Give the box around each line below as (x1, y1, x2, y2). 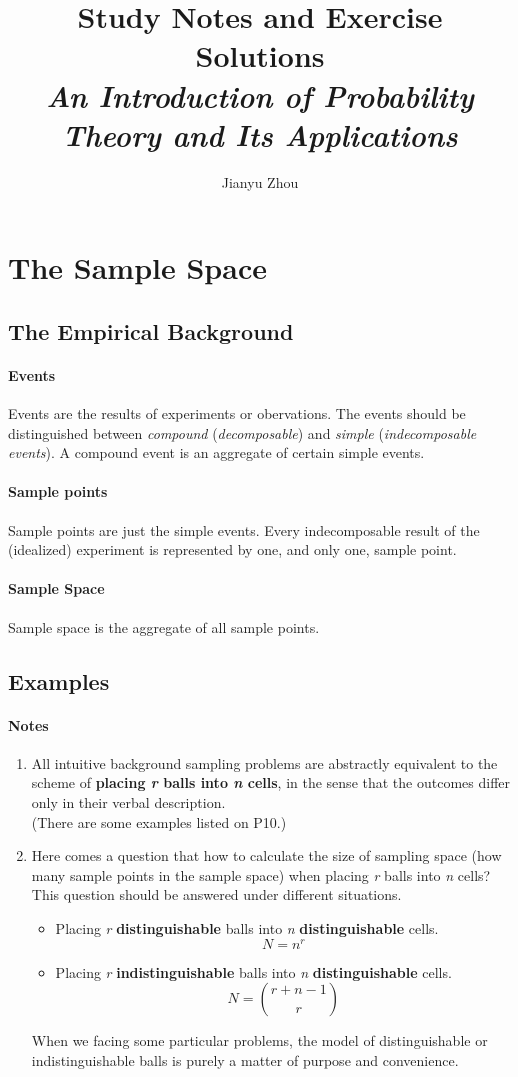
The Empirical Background (8, 315, 294, 346)
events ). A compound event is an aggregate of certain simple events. (8, 442, 425, 463)
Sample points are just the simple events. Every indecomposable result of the (8, 519, 480, 540)
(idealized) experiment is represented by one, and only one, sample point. (8, 539, 457, 560)
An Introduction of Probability (46, 74, 474, 116)
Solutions (195, 35, 325, 76)
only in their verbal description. (31, 791, 226, 812)
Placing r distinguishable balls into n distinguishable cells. (55, 917, 439, 938)
